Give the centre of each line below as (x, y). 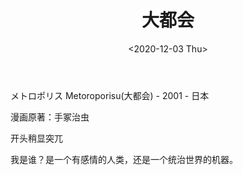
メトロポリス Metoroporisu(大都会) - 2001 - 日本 (110, 95)
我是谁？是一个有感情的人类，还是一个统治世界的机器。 (124, 159)
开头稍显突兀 (36, 138)
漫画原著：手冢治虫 (50, 117)
